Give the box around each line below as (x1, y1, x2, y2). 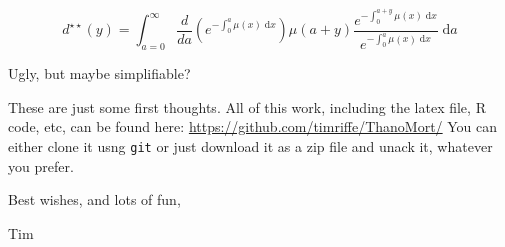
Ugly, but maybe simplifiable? (8, 63, 191, 84)
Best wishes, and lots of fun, (8, 189, 181, 210)
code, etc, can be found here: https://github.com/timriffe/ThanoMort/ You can (8, 116, 498, 137)
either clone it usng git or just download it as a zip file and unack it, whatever (8, 136, 493, 157)
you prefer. (8, 155, 74, 176)
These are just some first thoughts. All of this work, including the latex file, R (8, 96, 486, 117)
